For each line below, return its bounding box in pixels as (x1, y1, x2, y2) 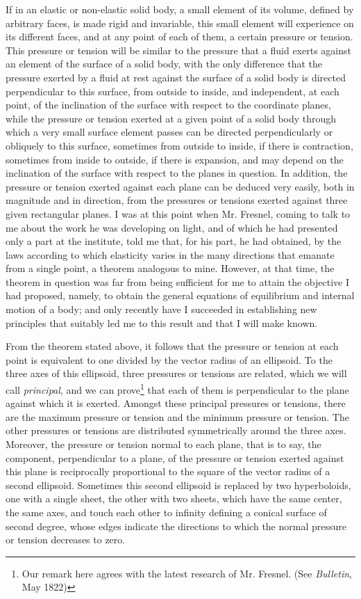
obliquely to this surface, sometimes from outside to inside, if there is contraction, (6, 138, 353, 152)
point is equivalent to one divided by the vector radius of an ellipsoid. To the (6, 352, 333, 367)
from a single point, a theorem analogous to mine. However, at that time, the (6, 261, 335, 275)
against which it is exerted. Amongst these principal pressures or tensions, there (6, 396, 346, 410)
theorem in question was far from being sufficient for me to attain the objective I (6, 274, 350, 289)
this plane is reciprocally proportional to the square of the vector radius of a (6, 464, 330, 479)
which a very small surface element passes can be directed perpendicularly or (6, 125, 333, 139)
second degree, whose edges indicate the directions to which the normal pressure (6, 518, 346, 533)
